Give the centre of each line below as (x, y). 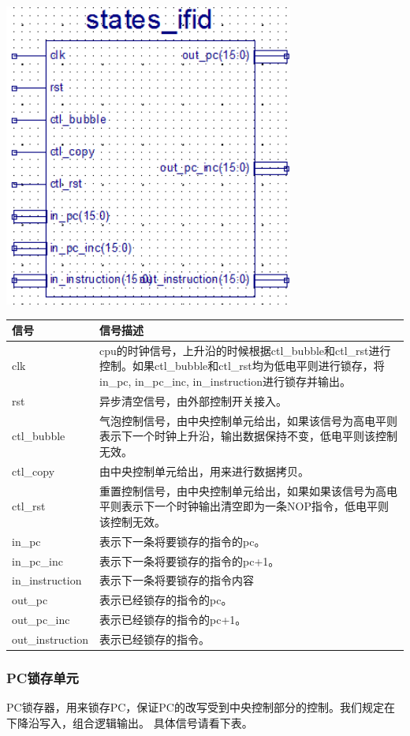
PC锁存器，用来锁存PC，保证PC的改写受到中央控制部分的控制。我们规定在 (201, 707)
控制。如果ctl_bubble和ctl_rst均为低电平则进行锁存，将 (242, 366)
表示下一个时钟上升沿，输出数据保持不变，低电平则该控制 (248, 436)
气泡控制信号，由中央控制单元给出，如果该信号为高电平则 (248, 420)
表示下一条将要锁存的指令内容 (176, 580)
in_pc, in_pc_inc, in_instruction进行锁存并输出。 (225, 381)
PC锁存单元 (43, 677)
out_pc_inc (41, 620)
